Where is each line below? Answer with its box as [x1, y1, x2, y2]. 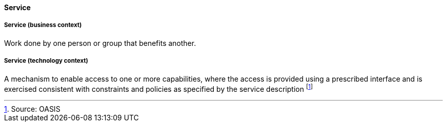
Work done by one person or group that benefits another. [4, 38, 196, 47]
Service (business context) [4, 21, 82, 29]
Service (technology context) [4, 57, 88, 65]
